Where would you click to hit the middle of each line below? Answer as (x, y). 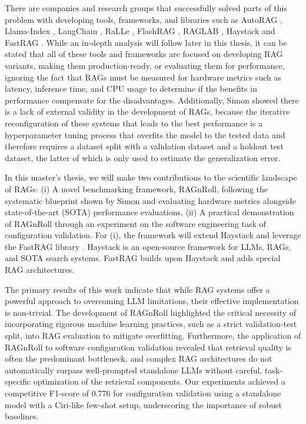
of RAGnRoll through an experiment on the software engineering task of (135, 223)
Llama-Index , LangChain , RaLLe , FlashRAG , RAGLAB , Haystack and (140, 31)
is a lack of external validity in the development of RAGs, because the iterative (147, 111)
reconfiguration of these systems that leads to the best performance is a (134, 123)
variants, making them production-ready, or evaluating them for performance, (145, 65)
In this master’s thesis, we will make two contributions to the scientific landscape (151, 177)
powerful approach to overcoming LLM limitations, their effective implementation (152, 301)
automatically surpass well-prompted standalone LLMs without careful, (134, 370)
